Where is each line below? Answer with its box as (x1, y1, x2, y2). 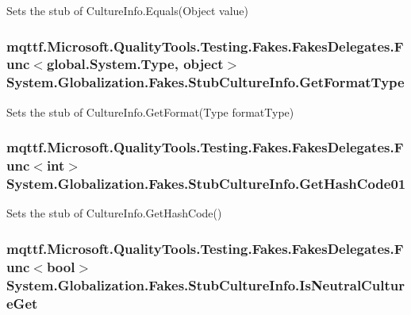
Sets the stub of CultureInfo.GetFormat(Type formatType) (6, 103, 294, 120)
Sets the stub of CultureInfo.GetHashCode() (6, 205, 222, 221)
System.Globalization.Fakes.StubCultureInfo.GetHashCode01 (6, 174, 406, 194)
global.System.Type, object (46, 54, 224, 74)
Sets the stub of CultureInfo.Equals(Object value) (6, 2, 249, 18)
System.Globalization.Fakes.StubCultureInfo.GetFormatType (6, 72, 405, 92)
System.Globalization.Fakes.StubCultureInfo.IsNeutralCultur (6, 275, 405, 294)
